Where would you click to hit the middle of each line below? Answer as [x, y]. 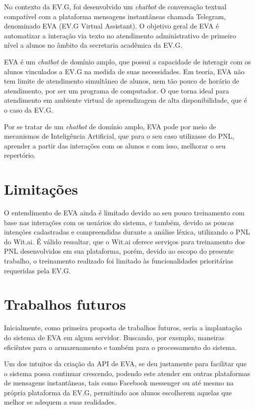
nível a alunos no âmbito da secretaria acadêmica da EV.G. [93, 45]
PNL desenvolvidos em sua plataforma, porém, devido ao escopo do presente [119, 251]
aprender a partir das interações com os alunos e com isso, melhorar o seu [115, 145]
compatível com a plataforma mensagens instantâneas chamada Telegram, [115, 16]
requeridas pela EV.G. [38, 270]
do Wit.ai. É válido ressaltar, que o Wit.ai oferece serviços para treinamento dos [125, 241]
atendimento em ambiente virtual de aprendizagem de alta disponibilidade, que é [126, 100]
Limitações [41, 189]
